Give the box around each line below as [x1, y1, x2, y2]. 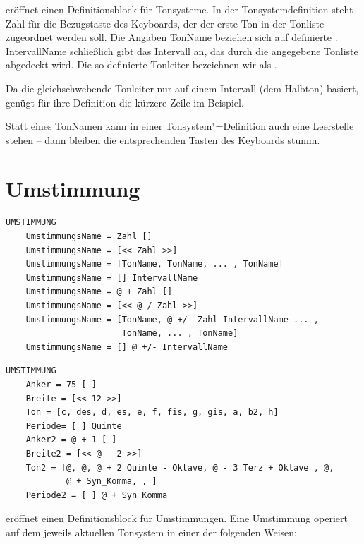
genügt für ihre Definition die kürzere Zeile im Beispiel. [6, 95, 244, 109]
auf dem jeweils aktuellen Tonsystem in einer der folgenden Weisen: [6, 524, 297, 539]
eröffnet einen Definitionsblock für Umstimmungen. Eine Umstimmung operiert [6, 511, 348, 526]
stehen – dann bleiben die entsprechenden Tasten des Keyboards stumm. [6, 132, 320, 147]
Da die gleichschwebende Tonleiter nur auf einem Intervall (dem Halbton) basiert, [6, 80, 359, 95]
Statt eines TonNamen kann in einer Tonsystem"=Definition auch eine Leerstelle [6, 119, 354, 133]
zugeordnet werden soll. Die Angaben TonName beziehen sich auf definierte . [6, 30, 338, 44]
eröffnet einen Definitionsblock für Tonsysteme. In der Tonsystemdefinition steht [6, 2, 353, 16]
